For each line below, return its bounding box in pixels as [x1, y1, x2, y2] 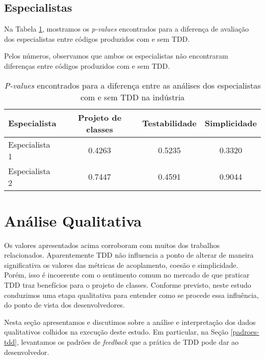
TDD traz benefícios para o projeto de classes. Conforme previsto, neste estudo [4, 280, 251, 290]
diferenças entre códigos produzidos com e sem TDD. [4, 60, 170, 71]
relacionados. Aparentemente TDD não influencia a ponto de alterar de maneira [4, 250, 254, 260]
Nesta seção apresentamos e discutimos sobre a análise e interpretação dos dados [4, 316, 256, 327]
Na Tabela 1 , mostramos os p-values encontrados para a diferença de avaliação [4, 23, 249, 34]
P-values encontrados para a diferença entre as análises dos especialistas [4, 79, 261, 91]
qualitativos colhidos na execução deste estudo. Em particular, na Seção [4, 326, 229, 337]
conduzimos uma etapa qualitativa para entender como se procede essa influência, [4, 289, 259, 300]
